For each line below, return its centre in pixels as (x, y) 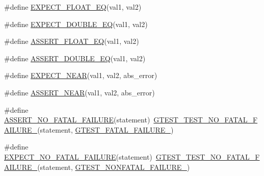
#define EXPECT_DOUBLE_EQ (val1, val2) (76, 24)
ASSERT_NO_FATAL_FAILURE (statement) (77, 120)
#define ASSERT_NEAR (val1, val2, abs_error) (80, 92)
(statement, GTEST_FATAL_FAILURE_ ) (105, 129)
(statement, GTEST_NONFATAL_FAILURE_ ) (114, 167)
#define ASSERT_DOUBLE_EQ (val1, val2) (75, 58)
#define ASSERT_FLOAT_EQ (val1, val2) (72, 41)
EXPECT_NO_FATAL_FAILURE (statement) (78, 156)
